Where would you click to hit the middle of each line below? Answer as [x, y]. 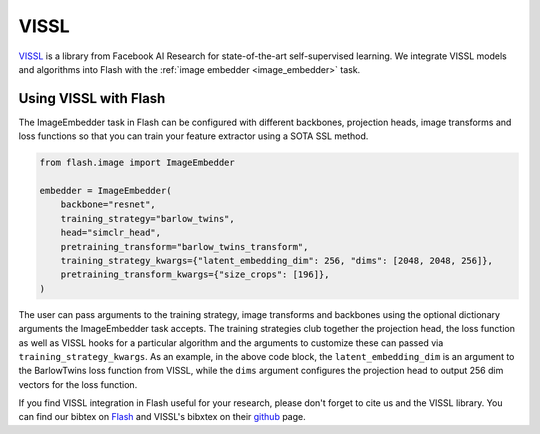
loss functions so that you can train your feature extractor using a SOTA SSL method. [193, 136]
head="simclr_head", [111, 233]
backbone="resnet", [108, 204]
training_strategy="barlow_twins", [147, 218]
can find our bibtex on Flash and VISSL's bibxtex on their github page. [162, 417]
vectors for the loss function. [78, 384]
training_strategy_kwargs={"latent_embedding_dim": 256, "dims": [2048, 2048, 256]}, [277, 260]
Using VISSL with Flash [92, 98]
